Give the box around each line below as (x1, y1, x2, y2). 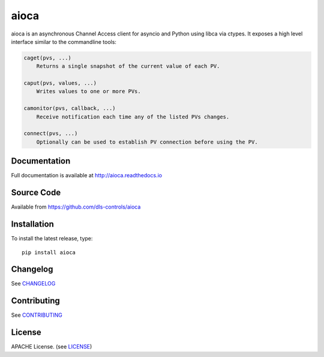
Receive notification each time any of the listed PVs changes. (36, 113, 230, 120)
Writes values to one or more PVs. (36, 88, 141, 95)
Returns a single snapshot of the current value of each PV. (36, 63, 220, 70)
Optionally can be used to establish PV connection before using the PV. (36, 138, 258, 145)
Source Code (11, 188, 61, 198)
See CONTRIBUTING (11, 311, 62, 319)
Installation (11, 219, 54, 230)
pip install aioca (22, 249, 76, 255)
